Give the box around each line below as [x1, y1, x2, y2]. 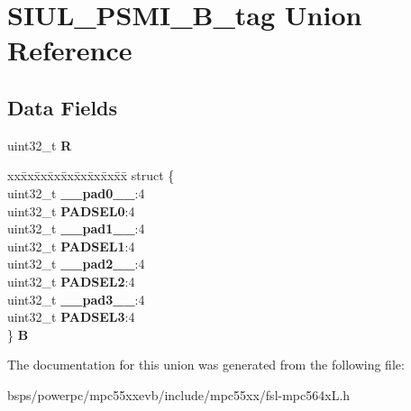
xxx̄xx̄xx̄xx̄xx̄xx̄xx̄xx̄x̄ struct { [7, 166, 175, 185]
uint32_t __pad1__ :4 [7, 219, 145, 238]
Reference [7, 32, 132, 68]
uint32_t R [7, 135, 72, 154]
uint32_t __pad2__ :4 [7, 254, 145, 273]
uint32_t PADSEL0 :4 [7, 201, 135, 220]
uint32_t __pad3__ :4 [7, 289, 145, 308]
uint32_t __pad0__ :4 [7, 183, 145, 202]
